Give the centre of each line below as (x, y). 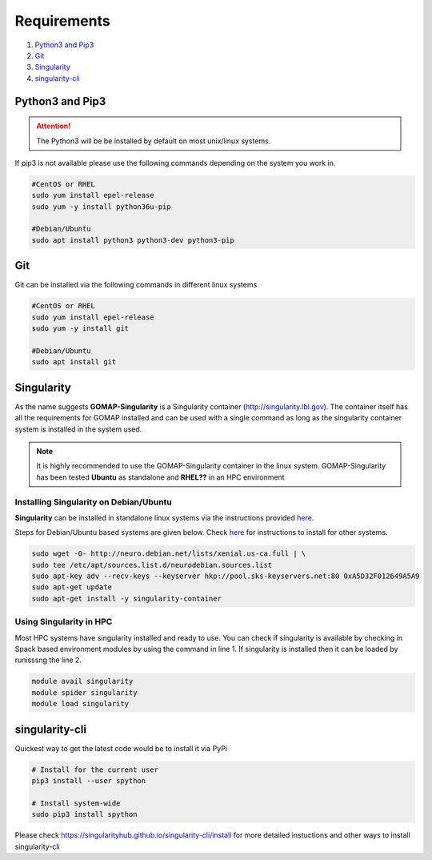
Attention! (54, 126)
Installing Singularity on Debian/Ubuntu (93, 502)
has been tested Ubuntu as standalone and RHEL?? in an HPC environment (160, 477)
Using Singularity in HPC (64, 622)
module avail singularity (82, 681)
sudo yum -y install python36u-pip (101, 207)
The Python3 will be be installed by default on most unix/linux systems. (154, 141)
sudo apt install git (74, 362)
